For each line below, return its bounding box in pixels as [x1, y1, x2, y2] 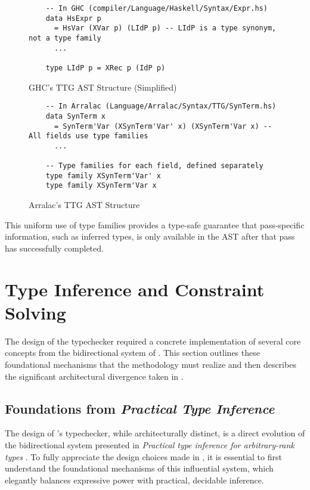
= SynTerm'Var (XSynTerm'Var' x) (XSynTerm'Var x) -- [54, 122, 272, 131]
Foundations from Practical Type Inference [5, 399, 275, 417]
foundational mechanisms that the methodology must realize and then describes [5, 358, 296, 370]
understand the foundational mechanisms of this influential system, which [5, 462, 274, 475]
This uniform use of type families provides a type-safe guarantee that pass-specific [5, 218, 305, 231]
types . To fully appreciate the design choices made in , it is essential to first [5, 450, 282, 463]
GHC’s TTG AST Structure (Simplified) [29, 80, 177, 93]
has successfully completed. [5, 241, 104, 254]
